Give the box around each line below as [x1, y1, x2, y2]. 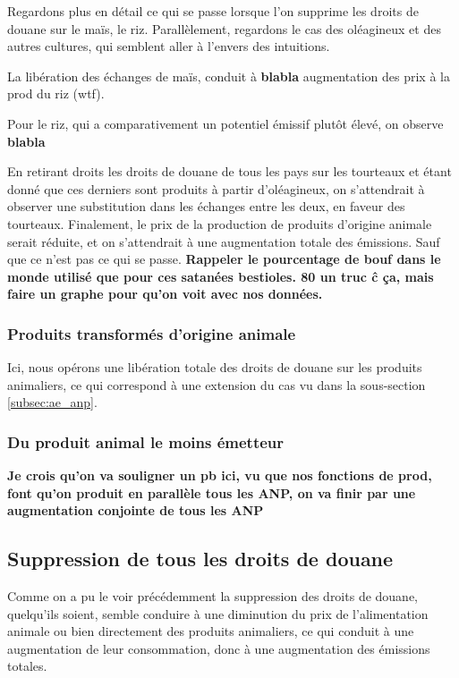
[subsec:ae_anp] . [7, 393, 98, 411]
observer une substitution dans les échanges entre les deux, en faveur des [7, 197, 405, 216]
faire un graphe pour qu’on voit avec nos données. [7, 284, 323, 303]
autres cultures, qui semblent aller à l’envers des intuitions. [7, 37, 330, 55]
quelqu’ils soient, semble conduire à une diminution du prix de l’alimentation [7, 604, 429, 623]
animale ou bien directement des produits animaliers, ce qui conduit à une [7, 622, 414, 640]
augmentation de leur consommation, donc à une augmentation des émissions [7, 639, 430, 657]
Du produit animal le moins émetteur [7, 430, 285, 453]
